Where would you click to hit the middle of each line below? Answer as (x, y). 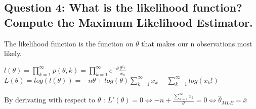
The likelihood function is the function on (69, 43)
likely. (13, 53)
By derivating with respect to (50, 100)
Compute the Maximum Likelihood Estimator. (129, 22)
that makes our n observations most (197, 43)
